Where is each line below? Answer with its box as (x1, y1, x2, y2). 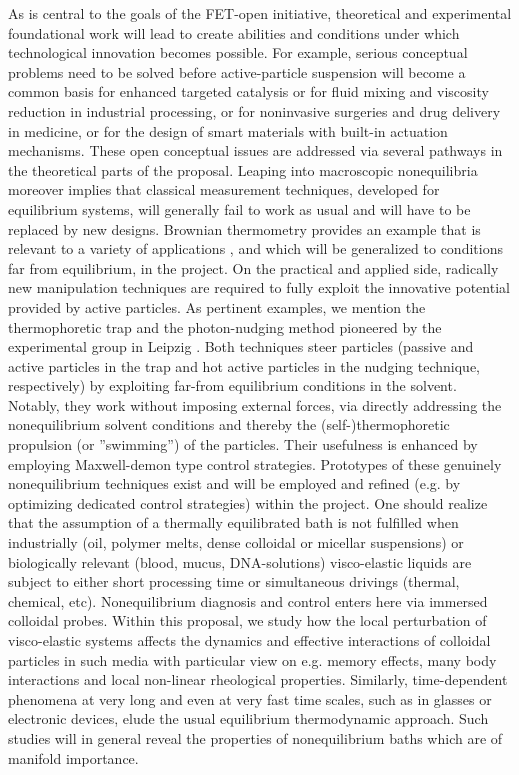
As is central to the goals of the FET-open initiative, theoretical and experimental (8, 3, 512, 23)
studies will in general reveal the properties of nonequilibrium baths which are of (8, 727, 503, 748)
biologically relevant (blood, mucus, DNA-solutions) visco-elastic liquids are (8, 551, 472, 572)
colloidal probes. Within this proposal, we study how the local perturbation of (8, 610, 487, 631)
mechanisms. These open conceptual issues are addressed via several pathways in (8, 140, 503, 161)
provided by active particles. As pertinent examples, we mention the (8, 296, 426, 317)
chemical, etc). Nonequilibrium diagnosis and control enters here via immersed (8, 590, 488, 611)
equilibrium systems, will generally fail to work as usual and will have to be (8, 198, 471, 219)
